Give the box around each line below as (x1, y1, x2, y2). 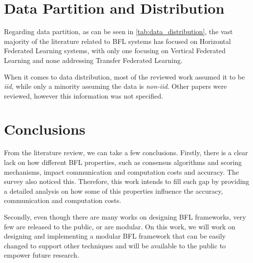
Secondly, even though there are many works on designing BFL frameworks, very (4, 211, 246, 222)
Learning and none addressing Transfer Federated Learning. (4, 55, 183, 65)
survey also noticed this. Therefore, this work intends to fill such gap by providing (4, 176, 250, 186)
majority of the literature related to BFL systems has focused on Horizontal (4, 36, 231, 46)
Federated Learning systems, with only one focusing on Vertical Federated (4, 45, 226, 56)
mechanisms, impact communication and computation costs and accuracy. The (4, 166, 239, 177)
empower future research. (4, 250, 79, 260)
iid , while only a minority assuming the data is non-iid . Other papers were (4, 81, 227, 91)
